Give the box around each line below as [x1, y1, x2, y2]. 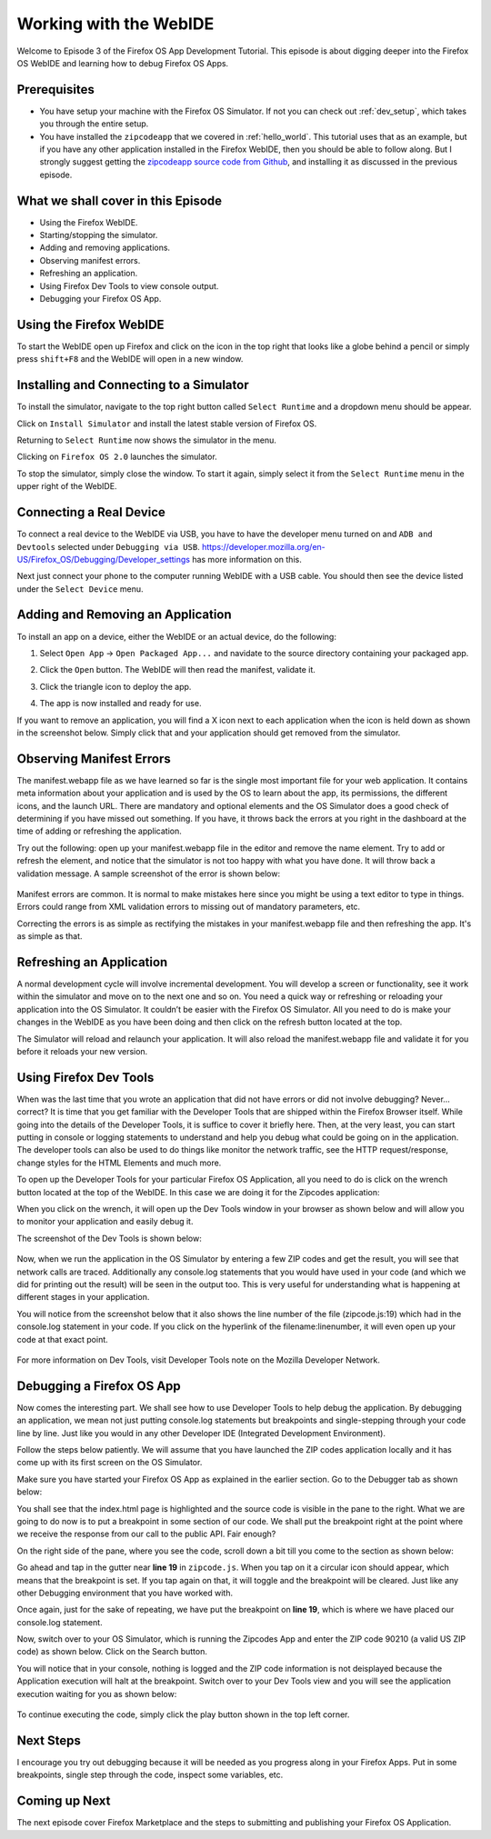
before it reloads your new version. [16, 1045, 148, 1056]
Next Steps [16, 1733, 81, 1748]
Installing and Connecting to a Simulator [16, 377, 249, 393]
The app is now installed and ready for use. [39, 698, 202, 709]
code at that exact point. [16, 1334, 108, 1344]
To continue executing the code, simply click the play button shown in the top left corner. [16, 1709, 350, 1720]
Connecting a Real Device [16, 505, 165, 520]
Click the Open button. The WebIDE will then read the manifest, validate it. [39, 665, 316, 675]
